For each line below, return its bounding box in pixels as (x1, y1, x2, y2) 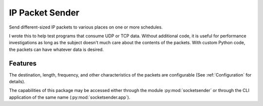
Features (9, 59, 37, 67)
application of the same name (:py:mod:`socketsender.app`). (9, 94, 131, 100)
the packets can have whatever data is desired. (9, 46, 104, 52)
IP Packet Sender (9, 7, 80, 18)
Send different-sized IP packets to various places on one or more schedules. (9, 24, 163, 30)
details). (9, 79, 25, 85)
